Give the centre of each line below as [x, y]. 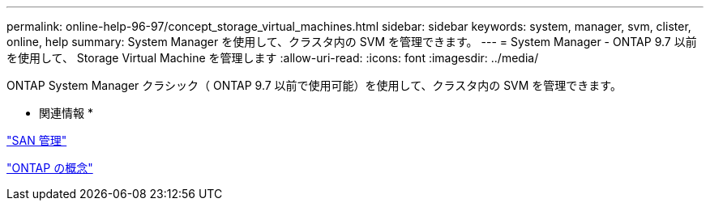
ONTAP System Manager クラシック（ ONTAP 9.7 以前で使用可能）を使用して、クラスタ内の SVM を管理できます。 [314, 85]
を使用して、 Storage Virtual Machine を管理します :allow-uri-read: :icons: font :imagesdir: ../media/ [273, 58]
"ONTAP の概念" [50, 168]
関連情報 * [66, 113]
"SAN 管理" [37, 140]
